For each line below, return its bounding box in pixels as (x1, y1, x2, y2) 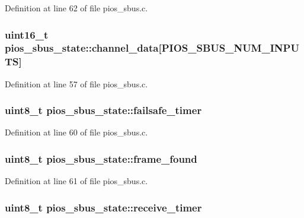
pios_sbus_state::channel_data (5, 40, 159, 55)
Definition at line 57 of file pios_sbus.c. (5, 77, 148, 90)
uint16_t (5, 27, 49, 42)
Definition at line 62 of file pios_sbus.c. (5, 2, 148, 14)
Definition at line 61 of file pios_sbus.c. (5, 175, 148, 187)
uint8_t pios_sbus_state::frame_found (5, 151, 197, 166)
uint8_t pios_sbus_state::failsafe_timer (5, 103, 202, 118)
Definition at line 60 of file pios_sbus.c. (5, 126, 148, 138)
